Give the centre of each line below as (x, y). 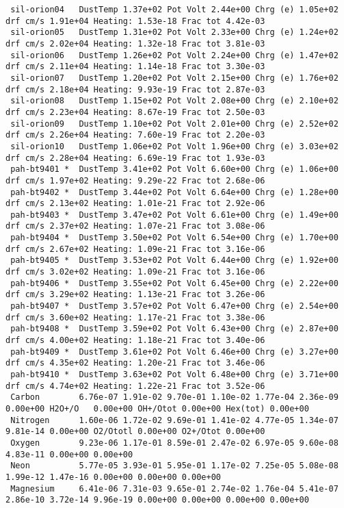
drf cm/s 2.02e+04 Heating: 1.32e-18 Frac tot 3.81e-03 (135, 43)
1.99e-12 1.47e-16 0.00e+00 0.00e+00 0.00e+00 (113, 477)
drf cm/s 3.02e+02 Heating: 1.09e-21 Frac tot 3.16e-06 (135, 272)
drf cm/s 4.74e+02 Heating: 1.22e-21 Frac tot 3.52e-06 (135, 386)
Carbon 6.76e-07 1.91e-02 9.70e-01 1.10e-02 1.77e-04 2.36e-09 (174, 397)
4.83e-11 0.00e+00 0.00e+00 (69, 454)
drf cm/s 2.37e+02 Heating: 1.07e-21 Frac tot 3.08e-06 (135, 226)
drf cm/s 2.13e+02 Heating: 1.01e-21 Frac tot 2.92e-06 (135, 204)
